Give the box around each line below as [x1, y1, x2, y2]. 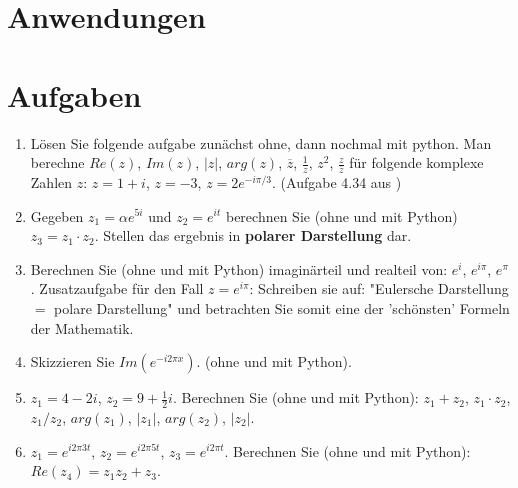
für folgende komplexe [349, 152, 484, 173]
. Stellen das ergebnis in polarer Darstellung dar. [94, 225, 412, 246]
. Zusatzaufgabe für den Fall [30, 278, 204, 299]
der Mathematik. [30, 317, 134, 338]
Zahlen [30, 171, 73, 192]
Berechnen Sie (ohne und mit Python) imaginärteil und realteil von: [30, 258, 448, 279]
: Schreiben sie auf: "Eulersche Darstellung [249, 278, 509, 299]
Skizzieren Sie [30, 351, 115, 372]
